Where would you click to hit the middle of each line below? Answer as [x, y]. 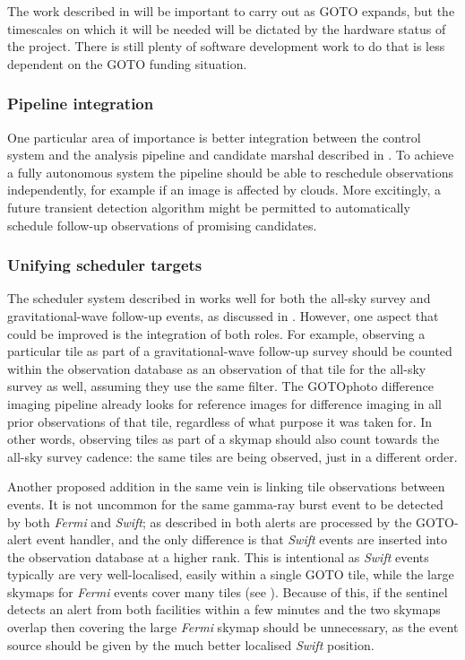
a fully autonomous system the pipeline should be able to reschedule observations [231, 172]
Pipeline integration [81, 104]
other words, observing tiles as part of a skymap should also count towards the [224, 439]
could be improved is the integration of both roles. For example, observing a [216, 333]
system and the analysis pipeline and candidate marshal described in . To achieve [231, 155]
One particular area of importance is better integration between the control [214, 137]
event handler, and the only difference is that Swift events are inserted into [241, 539]
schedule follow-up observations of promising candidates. [162, 225]
